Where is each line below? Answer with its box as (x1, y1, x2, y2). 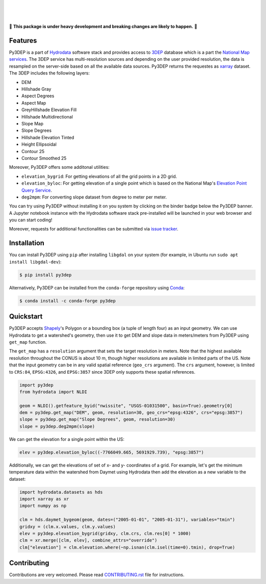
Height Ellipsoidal (21, 141, 57, 148)
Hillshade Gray (21, 86, 52, 92)
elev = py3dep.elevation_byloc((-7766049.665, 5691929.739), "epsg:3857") (19, 449, 204, 455)
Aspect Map (21, 100, 46, 106)
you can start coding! (9, 217, 53, 223)
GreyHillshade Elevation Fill (21, 107, 77, 113)
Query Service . (21, 187, 52, 193)
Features (9, 36, 37, 44)
